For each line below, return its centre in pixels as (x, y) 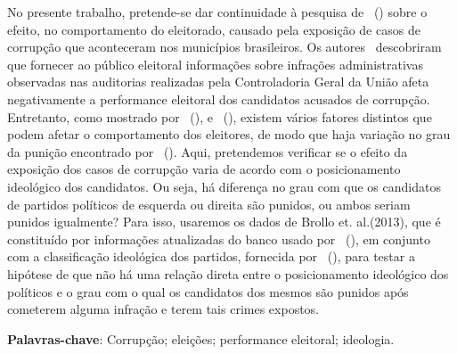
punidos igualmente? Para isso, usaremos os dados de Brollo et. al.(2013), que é (224, 222)
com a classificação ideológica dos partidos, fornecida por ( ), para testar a (211, 256)
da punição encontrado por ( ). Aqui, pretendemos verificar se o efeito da (208, 151)
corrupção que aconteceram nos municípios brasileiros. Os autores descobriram (224, 47)
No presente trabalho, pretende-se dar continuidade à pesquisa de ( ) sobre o (217, 12)
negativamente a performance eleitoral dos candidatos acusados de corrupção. (219, 99)
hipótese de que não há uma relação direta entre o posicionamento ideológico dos (228, 273)
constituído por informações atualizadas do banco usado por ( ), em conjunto (219, 239)
